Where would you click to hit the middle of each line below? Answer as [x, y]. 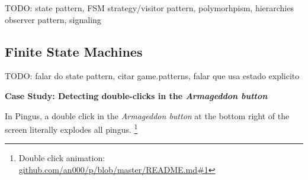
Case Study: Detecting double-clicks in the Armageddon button [136, 95]
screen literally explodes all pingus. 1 [71, 128]
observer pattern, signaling [53, 19]
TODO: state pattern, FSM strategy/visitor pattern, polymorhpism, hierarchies [149, 8]
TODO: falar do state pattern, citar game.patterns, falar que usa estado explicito [152, 76]
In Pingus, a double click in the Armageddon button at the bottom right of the [147, 115]
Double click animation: [62, 158]
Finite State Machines [74, 51]
